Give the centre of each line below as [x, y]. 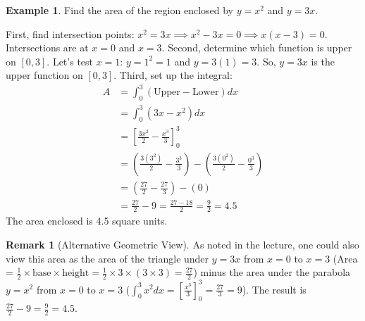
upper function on [44, 75]
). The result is [274, 289]
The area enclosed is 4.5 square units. [87, 221]
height [76, 273]
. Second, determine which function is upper [257, 48]
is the [323, 61]
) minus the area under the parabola [272, 272]
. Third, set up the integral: [173, 75]
